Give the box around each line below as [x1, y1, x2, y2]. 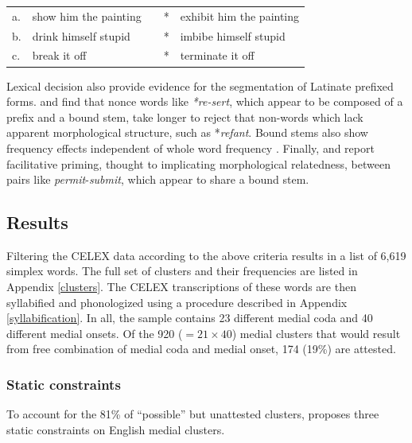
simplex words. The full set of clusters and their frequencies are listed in [6, 262, 358, 279]
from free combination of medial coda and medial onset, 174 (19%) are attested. [6, 340, 396, 357]
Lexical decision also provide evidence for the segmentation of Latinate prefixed [6, 77, 394, 94]
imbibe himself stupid [180, 27, 286, 44]
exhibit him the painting [180, 7, 300, 24]
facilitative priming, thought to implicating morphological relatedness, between [6, 155, 391, 172]
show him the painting [32, 7, 142, 24]
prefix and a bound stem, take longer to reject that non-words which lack [6, 108, 363, 125]
